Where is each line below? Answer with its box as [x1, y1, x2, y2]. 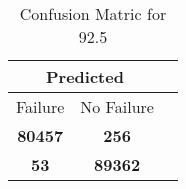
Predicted [46, 65, 124, 88]
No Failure [80, 95, 154, 118]
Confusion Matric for [19, 2, 167, 25]
